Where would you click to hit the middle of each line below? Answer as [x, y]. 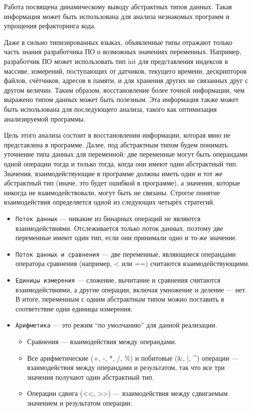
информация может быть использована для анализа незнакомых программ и [117, 16]
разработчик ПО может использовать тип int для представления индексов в [116, 61]
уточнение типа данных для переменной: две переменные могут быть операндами [126, 154]
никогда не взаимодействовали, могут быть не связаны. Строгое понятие [112, 192]
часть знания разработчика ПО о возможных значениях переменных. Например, [123, 51]
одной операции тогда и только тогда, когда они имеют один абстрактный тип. [121, 163]
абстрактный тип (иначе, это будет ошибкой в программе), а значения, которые [122, 183]
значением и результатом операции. [80, 403]
